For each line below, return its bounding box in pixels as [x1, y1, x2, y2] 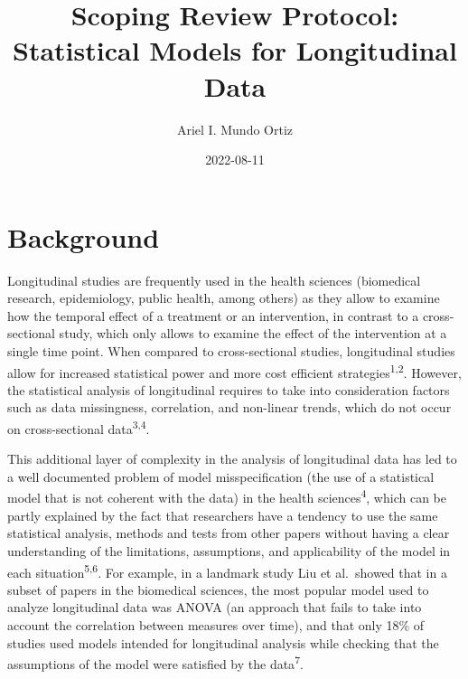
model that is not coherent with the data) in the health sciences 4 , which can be [7, 486, 446, 507]
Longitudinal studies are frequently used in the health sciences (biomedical [7, 270, 421, 289]
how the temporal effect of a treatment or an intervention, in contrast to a [7, 306, 419, 325]
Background [7, 218, 160, 255]
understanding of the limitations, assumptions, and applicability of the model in [7, 541, 451, 560]
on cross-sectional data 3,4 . [7, 417, 150, 438]
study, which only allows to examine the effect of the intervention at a [59, 324, 447, 343]
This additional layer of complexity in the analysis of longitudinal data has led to [7, 449, 457, 468]
